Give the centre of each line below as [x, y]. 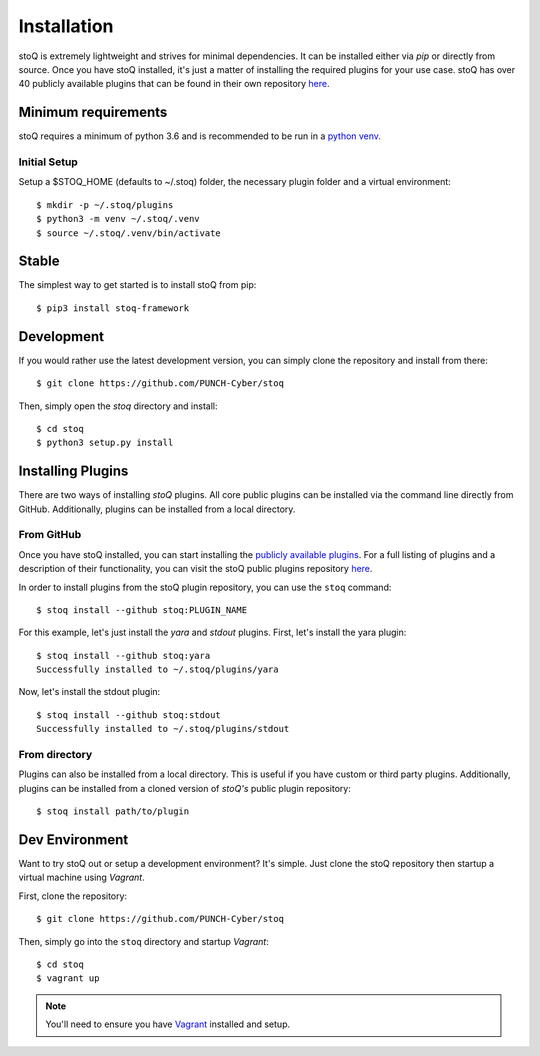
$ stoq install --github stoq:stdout [129, 714]
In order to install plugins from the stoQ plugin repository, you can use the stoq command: [205, 587]
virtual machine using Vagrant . [81, 877]
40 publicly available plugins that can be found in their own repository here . [174, 84]
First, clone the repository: [73, 896]
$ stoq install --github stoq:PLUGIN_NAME [142, 609]
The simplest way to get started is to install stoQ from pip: [137, 285]
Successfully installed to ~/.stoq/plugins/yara [157, 669]
